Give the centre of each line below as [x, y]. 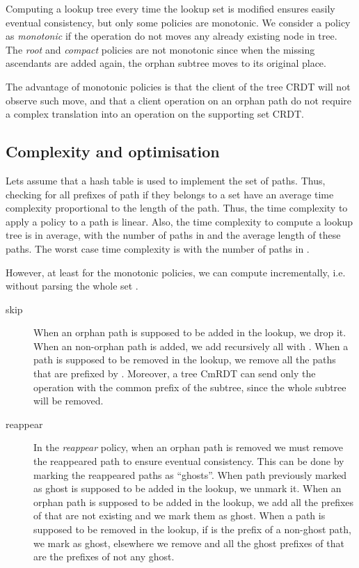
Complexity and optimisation [113, 151]
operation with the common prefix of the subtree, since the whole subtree [190, 387]
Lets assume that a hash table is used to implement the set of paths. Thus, [166, 180]
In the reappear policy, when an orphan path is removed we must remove [189, 447]
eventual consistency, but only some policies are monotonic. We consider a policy [178, 22]
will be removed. [69, 401]
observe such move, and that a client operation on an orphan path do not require [178, 100]
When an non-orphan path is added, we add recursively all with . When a [191, 346]
